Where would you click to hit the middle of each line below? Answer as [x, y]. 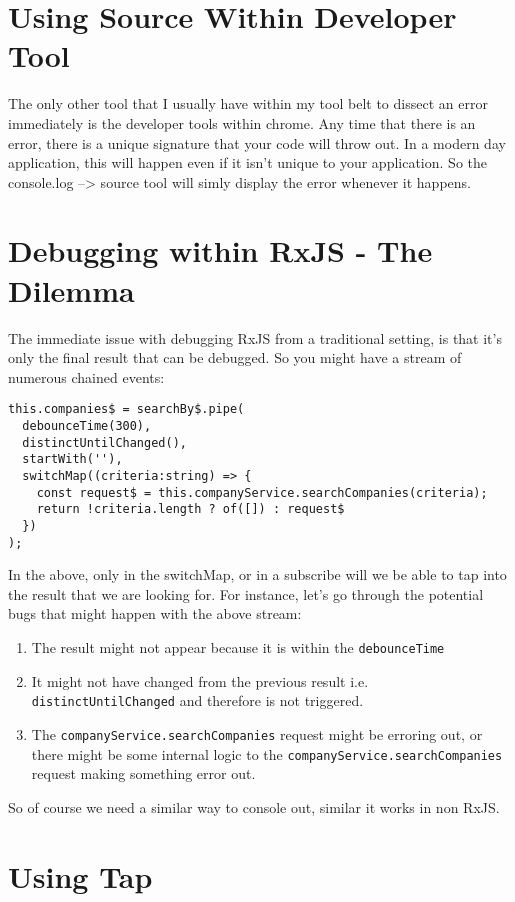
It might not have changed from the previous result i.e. [200, 680]
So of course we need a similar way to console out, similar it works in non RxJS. [254, 806]
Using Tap [80, 875]
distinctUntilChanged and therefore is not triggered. [197, 700]
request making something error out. [143, 773]
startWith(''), [72, 459]
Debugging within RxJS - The [220, 250]
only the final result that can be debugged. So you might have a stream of [235, 357]
